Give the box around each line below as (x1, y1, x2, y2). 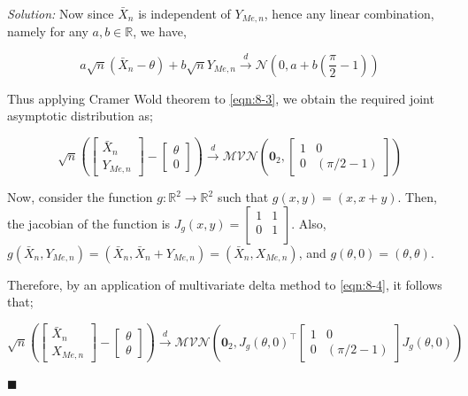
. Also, (291, 214, 326, 232)
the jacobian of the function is (7, 214, 171, 232)
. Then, (397, 188, 437, 206)
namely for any (7, 22, 88, 41)
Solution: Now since (7, 4, 114, 22)
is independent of (138, 4, 231, 22)
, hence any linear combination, (264, 4, 434, 22)
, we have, (133, 22, 187, 41)
